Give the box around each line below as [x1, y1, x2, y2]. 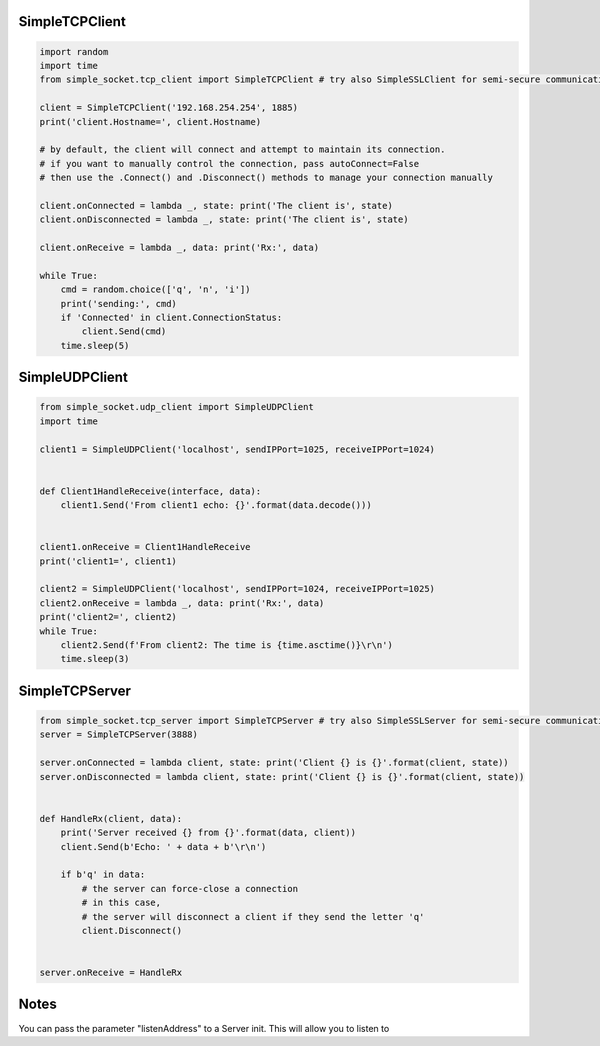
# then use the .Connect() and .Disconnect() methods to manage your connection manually [39, 172, 494, 184]
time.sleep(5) [60, 340, 130, 351]
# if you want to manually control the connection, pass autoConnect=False [39, 158, 420, 169]
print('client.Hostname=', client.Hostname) [39, 116, 262, 127]
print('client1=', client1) [39, 555, 177, 567]
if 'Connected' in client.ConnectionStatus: [60, 312, 283, 324]
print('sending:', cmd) [60, 298, 177, 309]
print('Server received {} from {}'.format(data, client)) [60, 827, 357, 839]
